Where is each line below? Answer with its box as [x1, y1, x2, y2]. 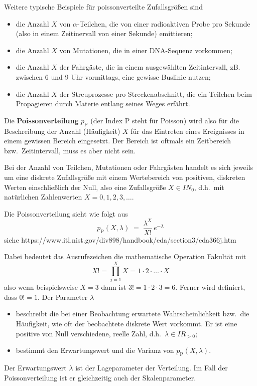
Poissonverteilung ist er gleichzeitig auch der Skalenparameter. [4, 372, 196, 382]
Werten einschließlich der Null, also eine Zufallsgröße [4, 181, 166, 192]
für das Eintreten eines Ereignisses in [131, 125, 244, 136]
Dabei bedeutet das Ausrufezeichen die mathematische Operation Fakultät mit [4, 251, 246, 262]
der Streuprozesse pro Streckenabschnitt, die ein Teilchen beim [59, 88, 252, 99]
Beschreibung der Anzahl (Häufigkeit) [4, 125, 120, 136]
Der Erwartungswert [4, 362, 67, 372]
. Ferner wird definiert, [175, 282, 245, 292]
